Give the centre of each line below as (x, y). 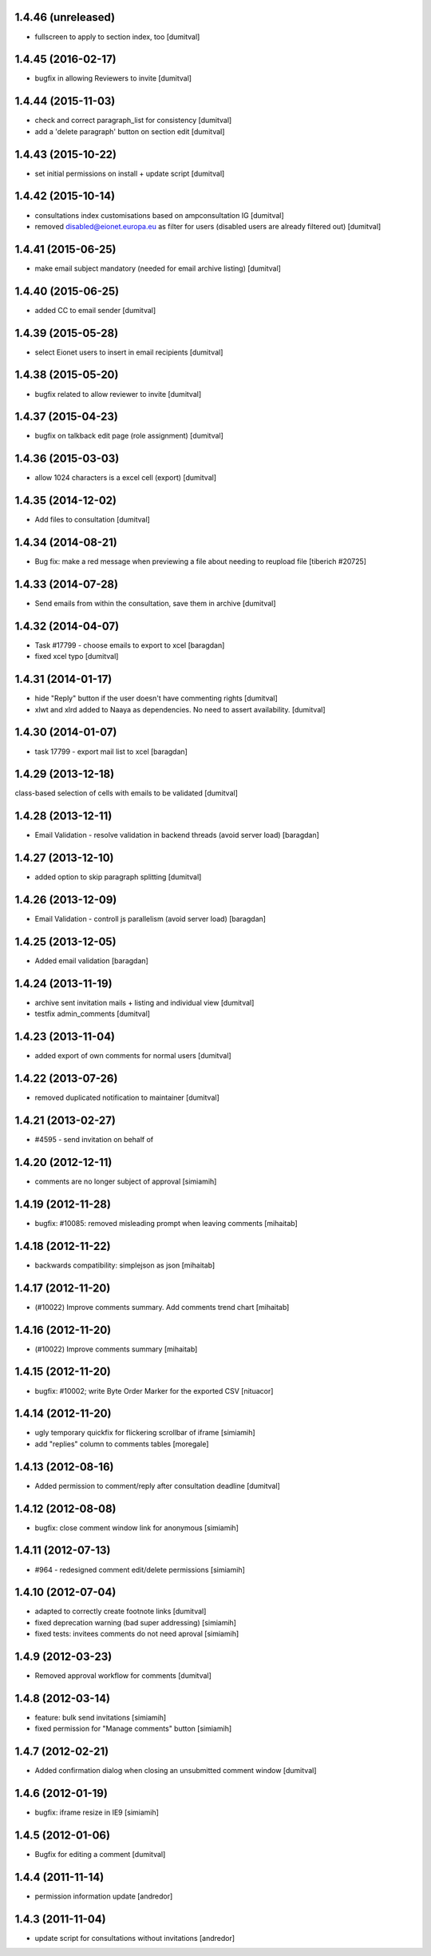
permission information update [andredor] (104, 1896)
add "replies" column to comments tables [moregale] (122, 1444)
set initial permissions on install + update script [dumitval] (130, 173)
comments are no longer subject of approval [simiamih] (126, 1181)
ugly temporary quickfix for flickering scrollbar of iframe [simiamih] (145, 1433)
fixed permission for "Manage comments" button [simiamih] (133, 1728)
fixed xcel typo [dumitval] (77, 657)
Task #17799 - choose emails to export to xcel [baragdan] (130, 645)
